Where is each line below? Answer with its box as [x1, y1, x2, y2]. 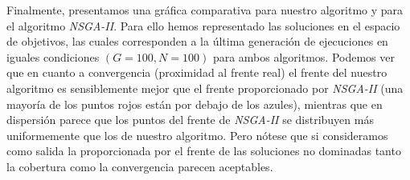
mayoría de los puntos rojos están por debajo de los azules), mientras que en [6, 95, 383, 112]
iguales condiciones [6, 48, 100, 65]
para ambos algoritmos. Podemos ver [212, 48, 395, 65]
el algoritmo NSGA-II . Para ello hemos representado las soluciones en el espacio [6, 17, 400, 34]
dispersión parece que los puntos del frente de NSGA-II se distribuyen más [6, 111, 374, 128]
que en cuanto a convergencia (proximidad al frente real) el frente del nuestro [6, 64, 387, 81]
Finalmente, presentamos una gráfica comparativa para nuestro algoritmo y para [6, 2, 404, 18]
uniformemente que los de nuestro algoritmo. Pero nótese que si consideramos [6, 126, 388, 143]
